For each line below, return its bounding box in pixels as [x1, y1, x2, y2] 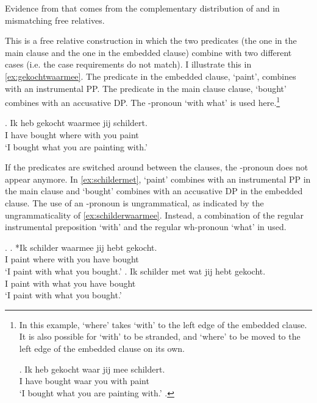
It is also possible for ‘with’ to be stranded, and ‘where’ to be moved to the [19, 330, 301, 343]
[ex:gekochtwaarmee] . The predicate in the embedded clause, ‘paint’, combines [5, 69, 296, 82]
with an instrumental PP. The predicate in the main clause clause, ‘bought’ [5, 82, 287, 94]
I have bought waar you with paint [19, 374, 149, 387]
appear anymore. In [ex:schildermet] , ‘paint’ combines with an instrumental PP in [5, 172, 311, 185]
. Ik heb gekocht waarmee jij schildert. [5, 116, 148, 129]
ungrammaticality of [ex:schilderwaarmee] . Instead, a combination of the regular [5, 208, 304, 221]
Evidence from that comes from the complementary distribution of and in [5, 2, 280, 14]
